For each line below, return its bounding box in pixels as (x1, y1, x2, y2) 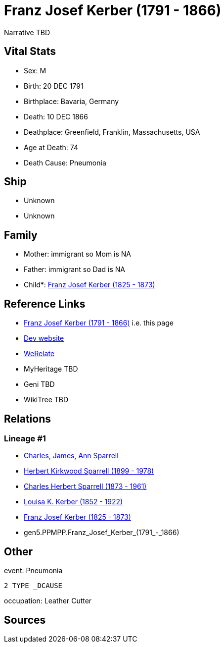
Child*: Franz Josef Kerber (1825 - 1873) (24, 280, 155, 289)
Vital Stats (4, 45, 56, 58)
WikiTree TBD (24, 395, 69, 404)
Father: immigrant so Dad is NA (24, 265, 125, 274)
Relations (4, 412, 51, 425)
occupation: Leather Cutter (4, 596, 92, 605)
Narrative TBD (4, 28, 50, 37)
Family (4, 228, 38, 241)
